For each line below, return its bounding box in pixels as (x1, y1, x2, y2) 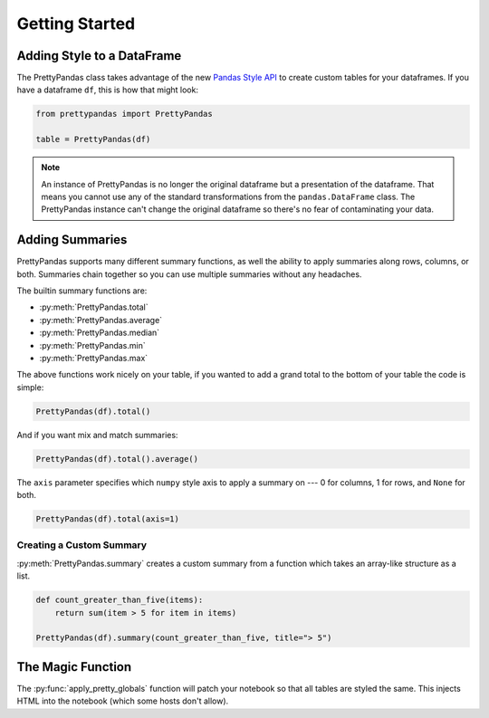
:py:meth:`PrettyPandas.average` (39, 314, 163, 325)
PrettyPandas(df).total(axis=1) (35, 514, 180, 524)
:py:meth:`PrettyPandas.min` (39, 340, 146, 350)
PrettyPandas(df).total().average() (35, 454, 199, 464)
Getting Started (16, 14, 136, 34)
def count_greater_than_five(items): (35, 595, 204, 606)
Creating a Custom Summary (16, 539, 148, 551)
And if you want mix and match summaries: (16, 429, 178, 440)
